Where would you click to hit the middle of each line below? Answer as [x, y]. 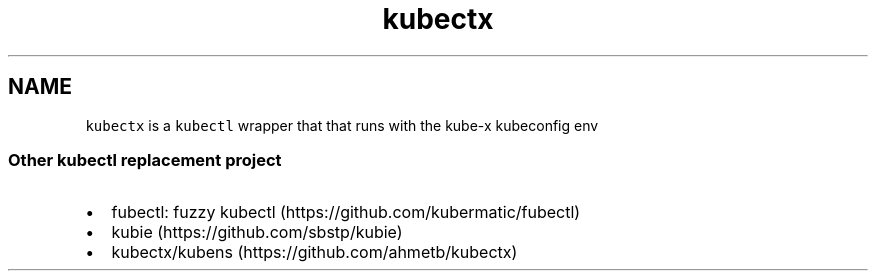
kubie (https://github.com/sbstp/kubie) [257, 232]
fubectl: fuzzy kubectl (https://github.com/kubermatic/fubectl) [346, 212]
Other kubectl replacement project [145, 159]
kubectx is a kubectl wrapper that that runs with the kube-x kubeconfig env [342, 125]
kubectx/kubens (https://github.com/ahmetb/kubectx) [314, 252]
